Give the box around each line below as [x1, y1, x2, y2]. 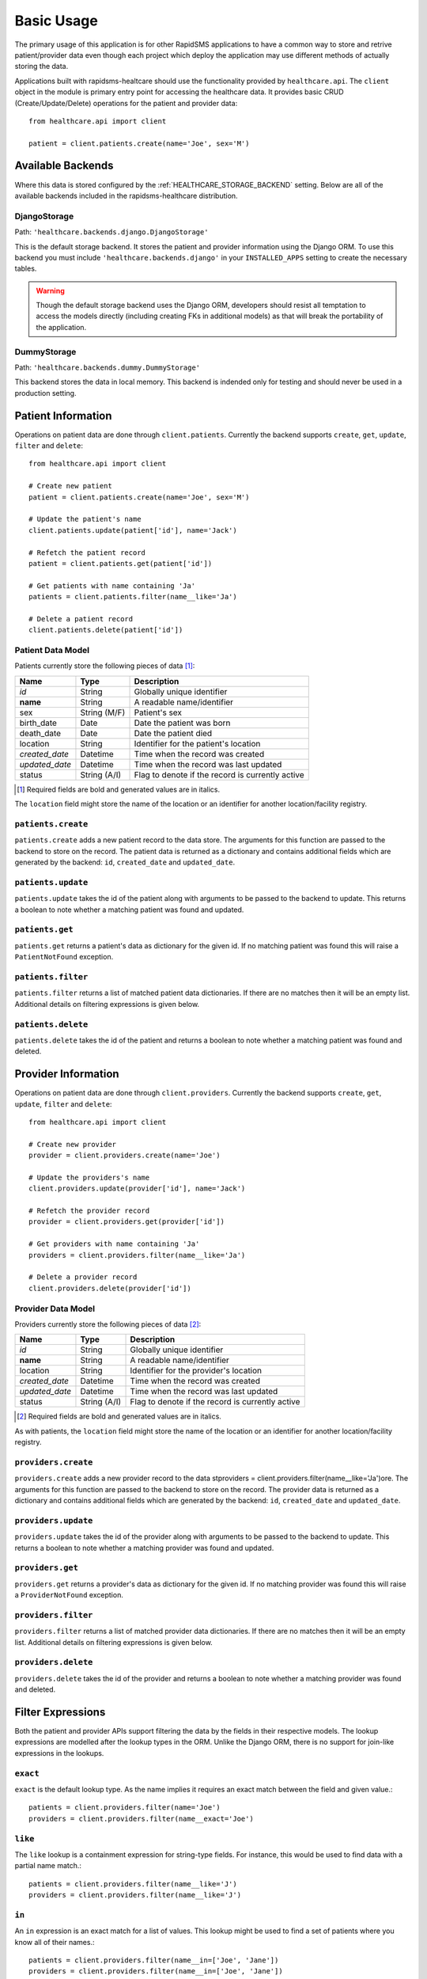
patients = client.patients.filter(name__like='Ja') [28, 592, 237, 602]
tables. [14, 264, 37, 273]
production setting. [14, 388, 77, 397]
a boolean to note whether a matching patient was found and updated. [14, 905, 244, 914]
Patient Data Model [14, 645, 90, 656]
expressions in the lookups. [14, 1748, 104, 1757]
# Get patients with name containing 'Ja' [28, 581, 196, 590]
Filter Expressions [14, 1706, 106, 1719]
